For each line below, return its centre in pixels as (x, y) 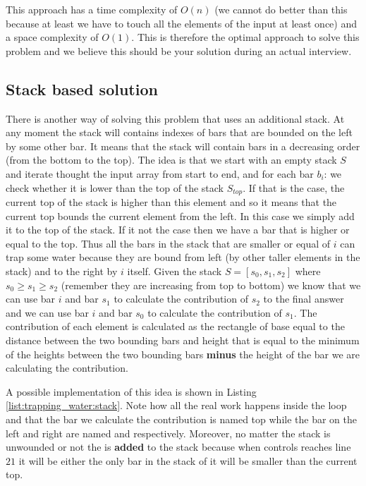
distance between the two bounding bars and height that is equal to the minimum (183, 340)
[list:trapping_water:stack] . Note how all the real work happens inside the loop (176, 405)
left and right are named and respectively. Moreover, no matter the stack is (168, 433)
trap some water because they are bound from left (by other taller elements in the (183, 257)
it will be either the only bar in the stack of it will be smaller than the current (188, 460)
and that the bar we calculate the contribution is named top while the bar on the (181, 419)
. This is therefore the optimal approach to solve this (245, 37)
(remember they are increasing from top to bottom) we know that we (211, 285)
